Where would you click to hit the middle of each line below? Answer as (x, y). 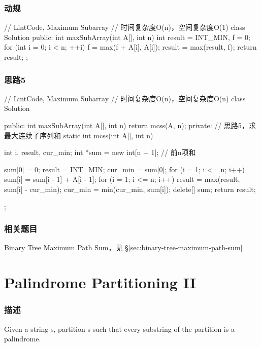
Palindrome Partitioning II (100, 282)
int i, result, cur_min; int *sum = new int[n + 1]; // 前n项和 (100, 152)
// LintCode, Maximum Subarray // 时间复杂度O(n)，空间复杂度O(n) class (125, 98)
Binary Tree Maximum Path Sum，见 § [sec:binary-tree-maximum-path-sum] (123, 247)
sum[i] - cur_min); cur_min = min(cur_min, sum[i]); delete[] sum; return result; (130, 189)
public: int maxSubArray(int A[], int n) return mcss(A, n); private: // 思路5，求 (130, 125)
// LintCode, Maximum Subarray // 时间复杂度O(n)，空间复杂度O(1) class (125, 27)
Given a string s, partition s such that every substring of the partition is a (119, 329)
